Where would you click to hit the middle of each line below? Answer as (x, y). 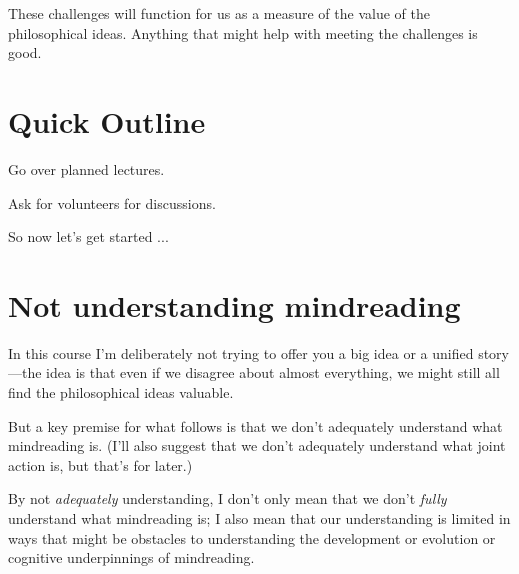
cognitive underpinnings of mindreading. (131, 557)
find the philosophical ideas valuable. (121, 392)
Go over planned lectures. (86, 168)
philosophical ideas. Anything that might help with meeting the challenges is (243, 32)
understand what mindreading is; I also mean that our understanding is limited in (259, 517)
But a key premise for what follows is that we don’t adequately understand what (255, 425)
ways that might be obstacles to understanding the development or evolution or (252, 537)
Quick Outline (107, 120)
